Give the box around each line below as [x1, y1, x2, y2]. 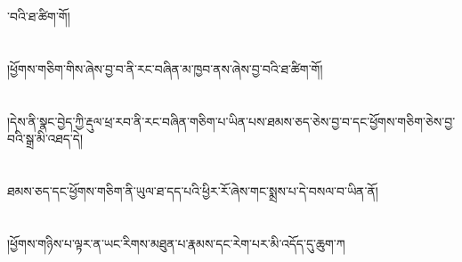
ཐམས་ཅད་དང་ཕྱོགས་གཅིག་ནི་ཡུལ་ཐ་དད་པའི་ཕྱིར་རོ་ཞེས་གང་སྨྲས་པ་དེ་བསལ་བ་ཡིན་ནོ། [7, 181, 378, 200]
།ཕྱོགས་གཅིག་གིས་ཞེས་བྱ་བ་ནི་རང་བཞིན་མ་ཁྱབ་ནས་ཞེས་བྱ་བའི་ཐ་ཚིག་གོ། [7, 59, 323, 78]
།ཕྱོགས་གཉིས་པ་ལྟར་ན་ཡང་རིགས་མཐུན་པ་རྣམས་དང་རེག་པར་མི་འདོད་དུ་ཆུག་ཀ [7, 233, 345, 252]
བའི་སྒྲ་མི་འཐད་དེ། [7, 129, 84, 148]
